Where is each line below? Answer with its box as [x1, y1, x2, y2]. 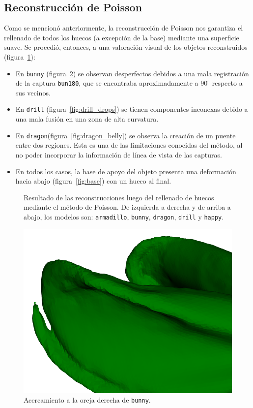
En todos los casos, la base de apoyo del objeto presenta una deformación [15, 166, 236, 176]
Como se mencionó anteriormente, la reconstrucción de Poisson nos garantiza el [4, 23, 243, 33]
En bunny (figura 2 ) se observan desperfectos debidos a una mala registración [15, 68, 249, 78]
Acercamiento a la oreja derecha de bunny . [24, 395, 151, 405]
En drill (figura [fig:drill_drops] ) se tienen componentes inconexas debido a [15, 104, 248, 114]
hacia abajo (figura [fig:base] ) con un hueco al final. [15, 176, 171, 186]
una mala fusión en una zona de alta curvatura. [15, 114, 159, 124]
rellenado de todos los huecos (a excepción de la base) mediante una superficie [4, 32, 239, 42]
